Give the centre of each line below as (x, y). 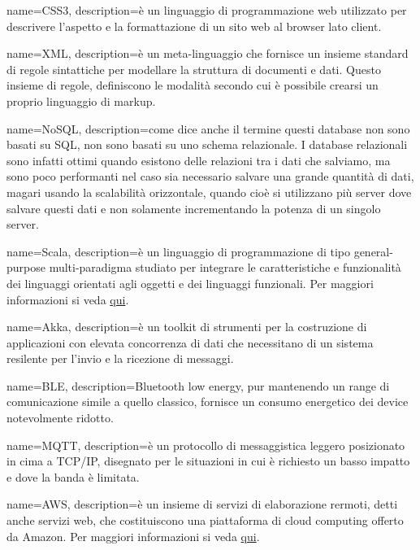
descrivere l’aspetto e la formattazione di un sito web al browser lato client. (194, 26)
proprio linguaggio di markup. (81, 100)
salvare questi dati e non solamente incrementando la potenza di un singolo (194, 208)
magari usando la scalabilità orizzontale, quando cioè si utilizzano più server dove (209, 192)
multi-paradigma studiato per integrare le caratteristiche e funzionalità (225, 267)
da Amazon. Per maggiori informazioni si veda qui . (133, 536)
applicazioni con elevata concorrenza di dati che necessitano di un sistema (190, 342)
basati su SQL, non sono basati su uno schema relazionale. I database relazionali (207, 144)
